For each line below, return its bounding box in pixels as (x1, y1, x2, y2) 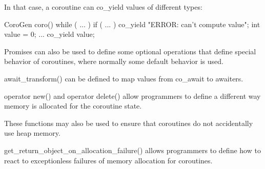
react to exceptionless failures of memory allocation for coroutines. (4, 155, 213, 165)
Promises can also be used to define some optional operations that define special (4, 46, 256, 56)
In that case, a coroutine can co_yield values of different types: (4, 2, 202, 12)
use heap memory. (4, 128, 60, 138)
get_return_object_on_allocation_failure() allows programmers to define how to (4, 144, 261, 155)
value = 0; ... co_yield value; (4, 29, 95, 39)
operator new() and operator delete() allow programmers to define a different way (4, 90, 261, 101)
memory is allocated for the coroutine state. (4, 100, 142, 111)
